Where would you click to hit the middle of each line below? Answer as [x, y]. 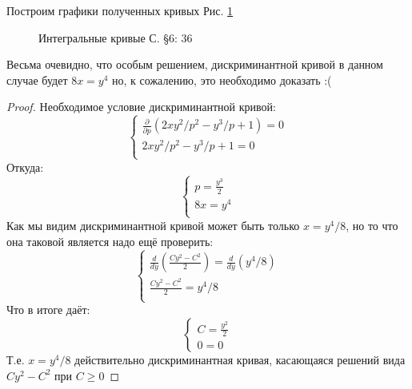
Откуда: [25, 167]
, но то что [372, 225]
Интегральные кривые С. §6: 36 [116, 37]
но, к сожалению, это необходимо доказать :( [222, 79]
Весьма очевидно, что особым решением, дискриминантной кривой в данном [195, 64]
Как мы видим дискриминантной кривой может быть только [153, 225]
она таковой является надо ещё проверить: [110, 241]
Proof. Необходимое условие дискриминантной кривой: [141, 107]
